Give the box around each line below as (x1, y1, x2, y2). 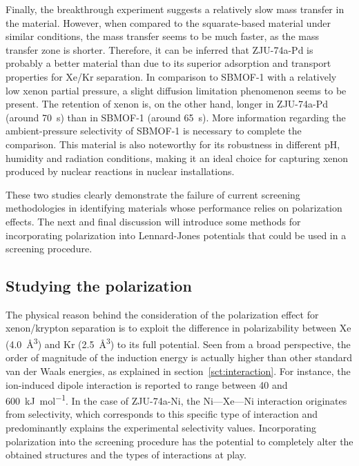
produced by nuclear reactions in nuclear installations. (6, 164, 235, 179)
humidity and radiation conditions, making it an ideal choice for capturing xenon (6, 150, 349, 165)
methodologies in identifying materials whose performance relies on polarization (6, 201, 342, 215)
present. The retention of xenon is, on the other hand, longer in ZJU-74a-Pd (6, 97, 328, 111)
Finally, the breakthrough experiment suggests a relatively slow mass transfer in (6, 2, 345, 16)
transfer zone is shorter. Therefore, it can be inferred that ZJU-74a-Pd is (6, 42, 313, 57)
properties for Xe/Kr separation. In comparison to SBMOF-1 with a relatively (6, 69, 337, 83)
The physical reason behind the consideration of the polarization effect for (6, 307, 319, 321)
